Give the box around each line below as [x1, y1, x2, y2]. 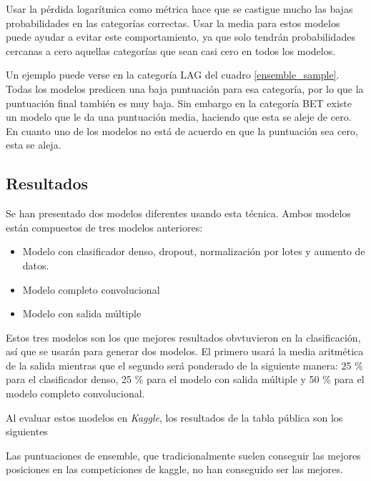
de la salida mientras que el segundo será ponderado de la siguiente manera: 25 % [6, 357, 363, 372]
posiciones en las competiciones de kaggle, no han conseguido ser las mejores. [6, 462, 343, 477]
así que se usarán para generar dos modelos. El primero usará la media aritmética [6, 344, 364, 359]
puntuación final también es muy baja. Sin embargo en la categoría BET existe [6, 95, 352, 110]
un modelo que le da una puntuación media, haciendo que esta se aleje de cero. [6, 109, 352, 124]
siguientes [6, 424, 48, 439]
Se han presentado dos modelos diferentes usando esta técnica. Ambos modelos [6, 206, 351, 221]
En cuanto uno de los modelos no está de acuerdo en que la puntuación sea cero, [6, 123, 358, 138]
